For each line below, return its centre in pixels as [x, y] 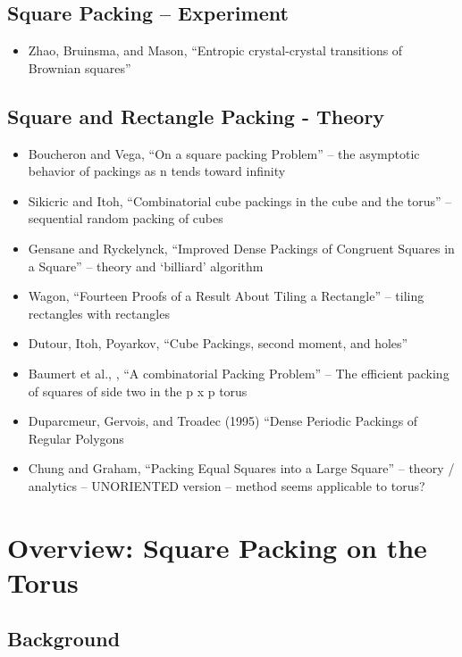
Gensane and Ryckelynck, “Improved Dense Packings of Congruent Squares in [241, 248]
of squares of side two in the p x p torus [138, 391]
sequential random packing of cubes [126, 218]
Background [64, 639]
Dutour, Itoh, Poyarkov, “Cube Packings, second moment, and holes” [218, 343]
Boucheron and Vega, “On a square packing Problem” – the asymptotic [224, 153]
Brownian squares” [80, 67]
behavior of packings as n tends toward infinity [157, 171]
